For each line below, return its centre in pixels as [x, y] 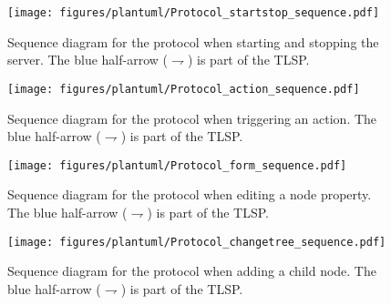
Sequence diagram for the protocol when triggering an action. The [192, 118]
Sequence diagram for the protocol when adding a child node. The [192, 271]
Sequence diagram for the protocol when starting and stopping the [193, 41]
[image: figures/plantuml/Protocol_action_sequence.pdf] [184, 89]
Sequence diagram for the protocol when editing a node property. [190, 194]
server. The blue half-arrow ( [88, 60]
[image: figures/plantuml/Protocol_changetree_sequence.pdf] [197, 242]
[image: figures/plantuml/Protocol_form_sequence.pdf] [177, 165]
